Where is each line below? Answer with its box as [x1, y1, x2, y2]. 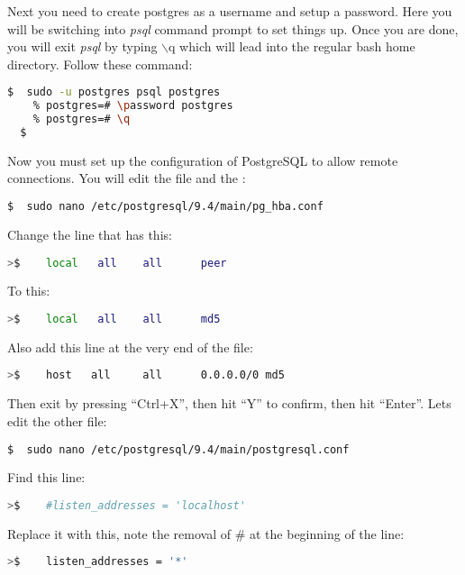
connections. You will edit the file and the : [7, 169, 246, 187]
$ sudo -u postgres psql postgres [7, 86, 221, 99]
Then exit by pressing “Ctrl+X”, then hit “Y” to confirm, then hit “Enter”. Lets [7, 394, 451, 413]
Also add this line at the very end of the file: [7, 337, 253, 356]
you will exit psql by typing [7, 37, 158, 56]
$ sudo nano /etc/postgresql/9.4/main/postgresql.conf [7, 443, 350, 456]
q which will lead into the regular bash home [169, 37, 415, 56]
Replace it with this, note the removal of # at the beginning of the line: [7, 524, 405, 543]
